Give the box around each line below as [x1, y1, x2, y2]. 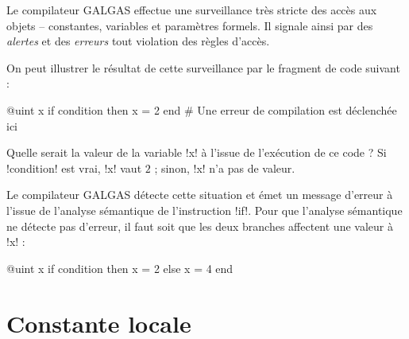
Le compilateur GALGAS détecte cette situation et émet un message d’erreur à [6, 186, 393, 203]
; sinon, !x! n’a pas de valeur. [154, 159, 295, 176]
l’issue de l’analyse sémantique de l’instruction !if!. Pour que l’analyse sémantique [6, 201, 403, 218]
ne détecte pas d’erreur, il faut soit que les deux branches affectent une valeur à [6, 217, 393, 234]
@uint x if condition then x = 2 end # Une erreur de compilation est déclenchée [6, 101, 397, 118]
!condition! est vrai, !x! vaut [6, 159, 142, 176]
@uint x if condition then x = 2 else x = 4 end [6, 259, 233, 276]
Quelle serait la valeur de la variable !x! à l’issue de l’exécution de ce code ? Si [6, 144, 387, 161]
